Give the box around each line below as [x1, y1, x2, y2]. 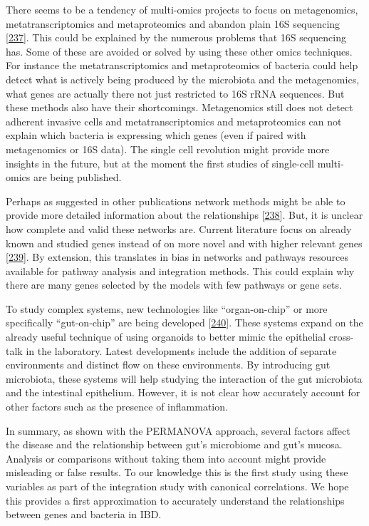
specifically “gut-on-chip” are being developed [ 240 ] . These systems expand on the [6, 315, 363, 330]
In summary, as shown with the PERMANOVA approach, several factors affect [6, 423, 350, 438]
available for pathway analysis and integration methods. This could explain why [6, 263, 355, 278]
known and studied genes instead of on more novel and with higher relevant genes [6, 235, 363, 250]
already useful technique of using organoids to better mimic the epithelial [6, 329, 326, 344]
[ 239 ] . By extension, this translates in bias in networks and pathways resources [6, 249, 348, 264]
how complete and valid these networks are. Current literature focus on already [6, 221, 352, 236]
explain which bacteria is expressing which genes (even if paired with [6, 128, 306, 143]
